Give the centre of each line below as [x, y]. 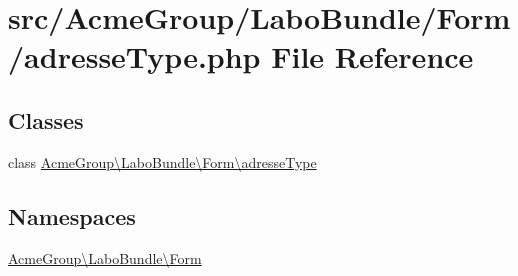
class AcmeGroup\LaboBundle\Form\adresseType [162, 161]
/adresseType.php [134, 56]
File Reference [372, 56]
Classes [46, 119]
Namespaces [72, 215]
